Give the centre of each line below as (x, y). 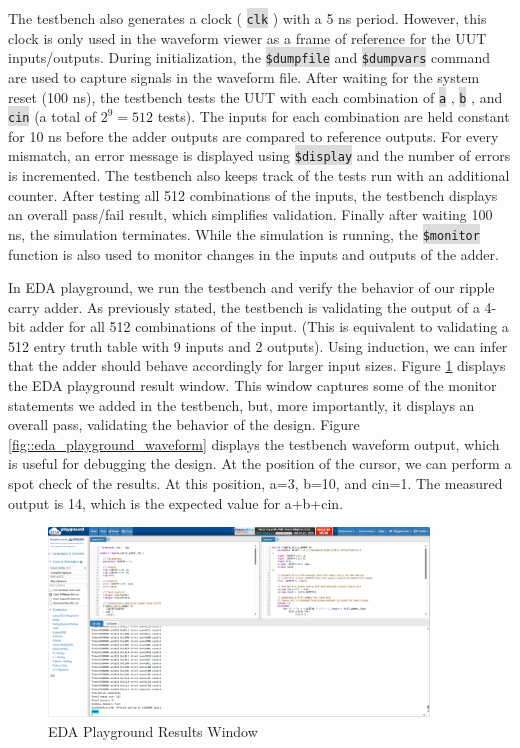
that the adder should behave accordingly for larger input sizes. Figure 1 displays (257, 365)
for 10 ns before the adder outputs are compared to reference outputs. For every (253, 135)
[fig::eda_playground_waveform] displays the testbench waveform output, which (254, 443)
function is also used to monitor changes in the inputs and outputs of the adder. (253, 253)
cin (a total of (52, 116)
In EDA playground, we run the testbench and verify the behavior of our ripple (251, 287)
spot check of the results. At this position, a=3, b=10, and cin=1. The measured (255, 483)
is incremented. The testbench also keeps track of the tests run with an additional (259, 175)
